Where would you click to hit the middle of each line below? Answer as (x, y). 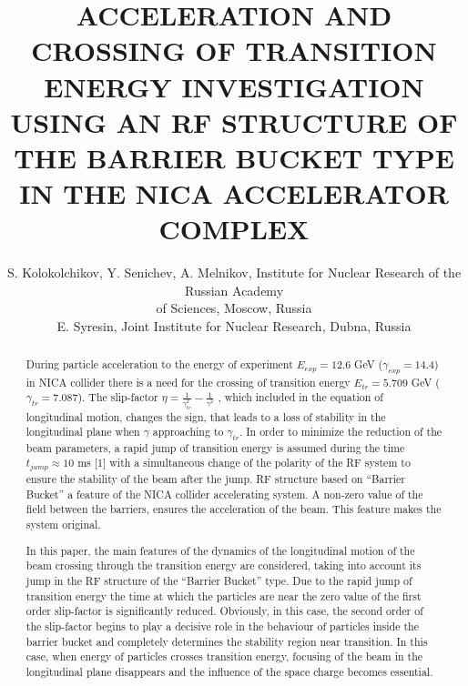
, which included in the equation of (300, 397)
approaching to (188, 432)
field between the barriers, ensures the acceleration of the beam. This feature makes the (234, 509)
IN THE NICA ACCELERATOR (234, 193)
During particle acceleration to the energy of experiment (159, 364)
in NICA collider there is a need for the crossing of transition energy (188, 382)
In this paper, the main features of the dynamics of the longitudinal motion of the (220, 550)
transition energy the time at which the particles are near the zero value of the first (224, 595)
